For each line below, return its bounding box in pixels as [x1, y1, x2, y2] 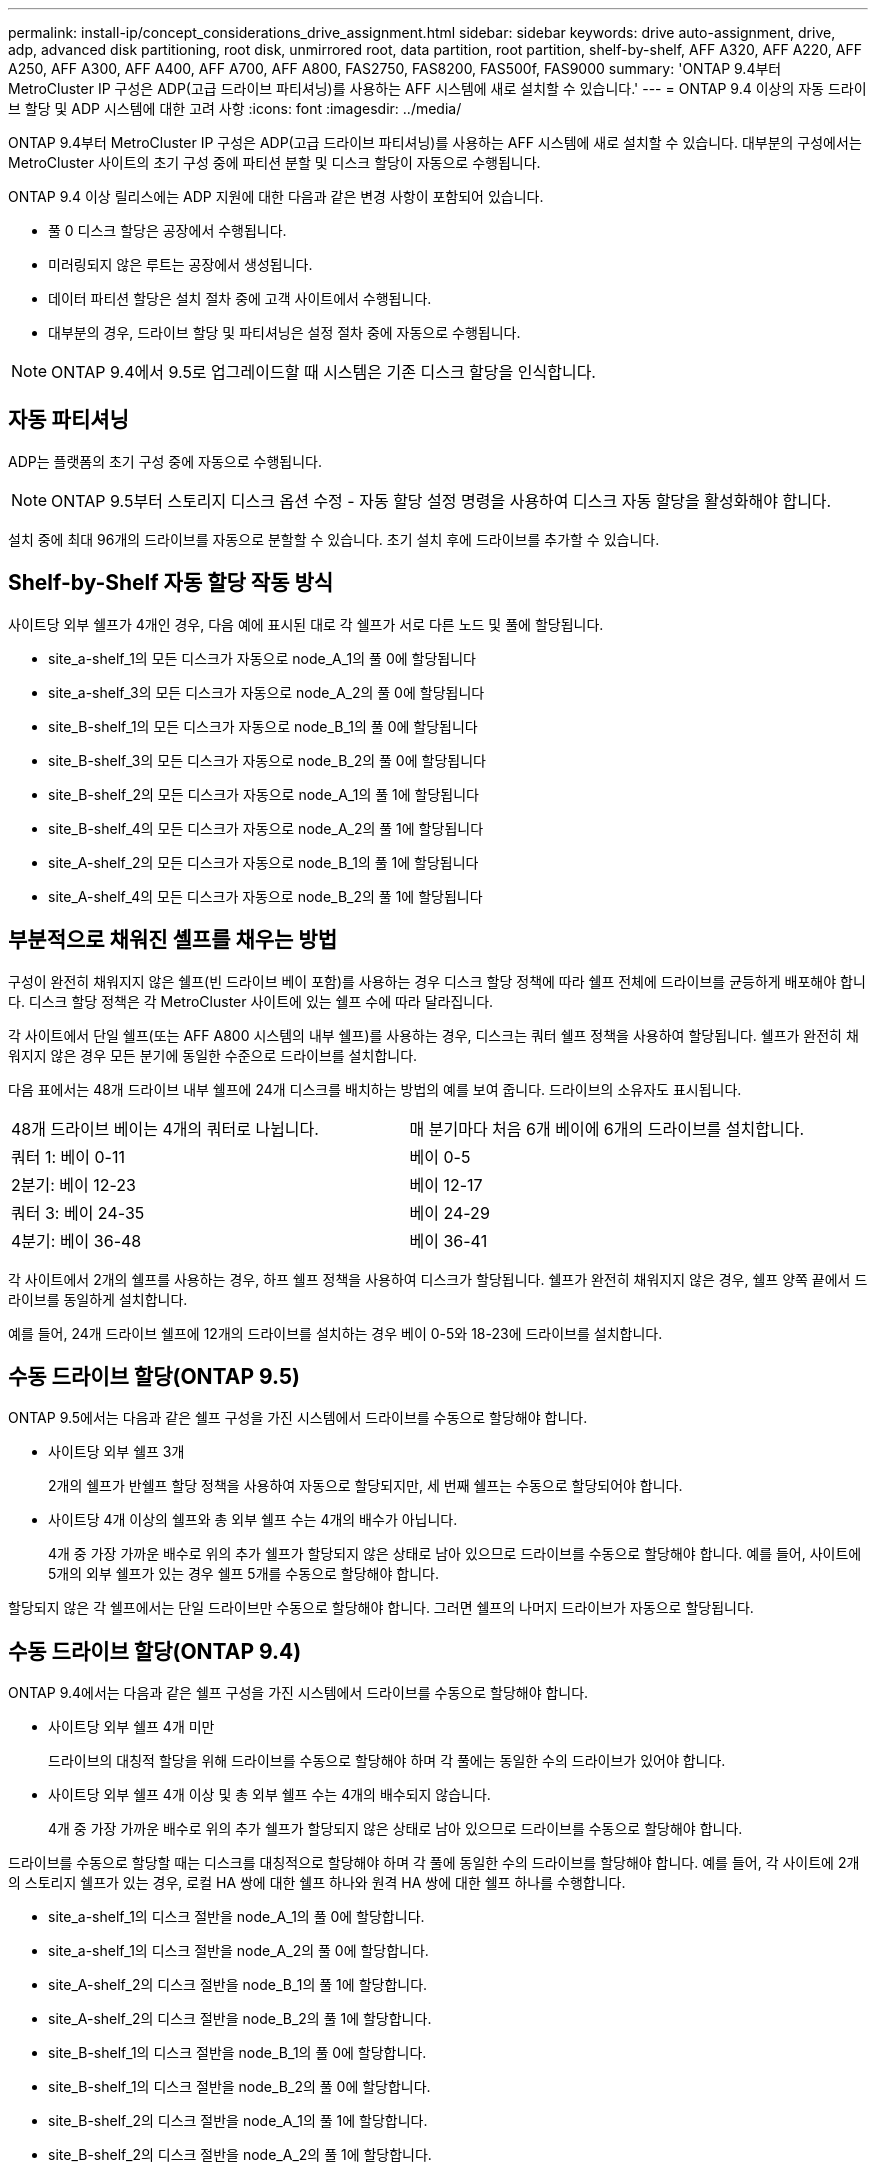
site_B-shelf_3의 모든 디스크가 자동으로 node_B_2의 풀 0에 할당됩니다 [48, 751, 486, 769]
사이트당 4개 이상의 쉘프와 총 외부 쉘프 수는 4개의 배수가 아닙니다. [48, 1511, 458, 1529]
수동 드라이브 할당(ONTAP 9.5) [8, 1363, 300, 1389]
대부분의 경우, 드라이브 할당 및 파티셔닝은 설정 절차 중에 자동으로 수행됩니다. [48, 324, 521, 341]
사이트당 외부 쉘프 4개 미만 [48, 1718, 215, 1736]
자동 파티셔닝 [8, 407, 129, 433]
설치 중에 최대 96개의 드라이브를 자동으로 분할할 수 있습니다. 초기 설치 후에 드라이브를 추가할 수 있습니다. [8, 530, 660, 548]
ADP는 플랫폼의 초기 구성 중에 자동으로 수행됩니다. [8, 452, 322, 470]
